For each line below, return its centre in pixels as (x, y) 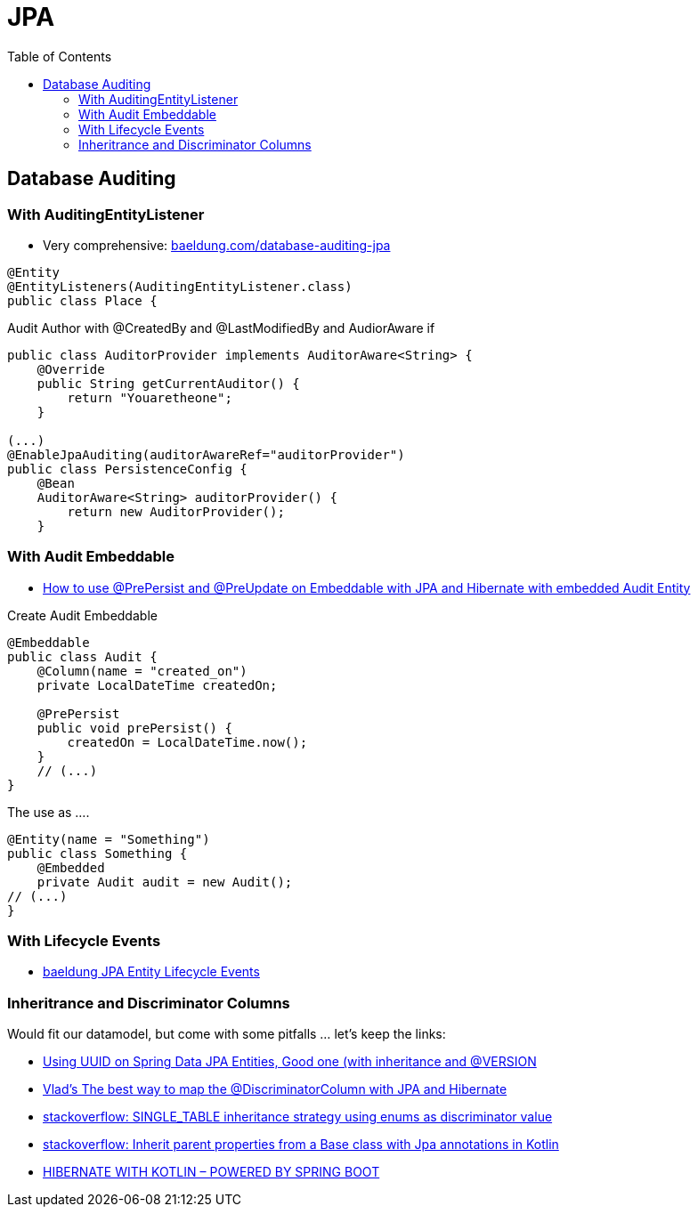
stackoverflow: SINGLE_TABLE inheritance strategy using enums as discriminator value (298, 1117)
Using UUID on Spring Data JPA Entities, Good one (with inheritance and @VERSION (290, 1062)
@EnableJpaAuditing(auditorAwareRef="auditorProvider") (206, 454)
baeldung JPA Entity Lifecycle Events (151, 972)
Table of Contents (60, 56)
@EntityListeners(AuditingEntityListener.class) (180, 286)
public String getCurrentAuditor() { (168, 383)
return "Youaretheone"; (150, 397)
